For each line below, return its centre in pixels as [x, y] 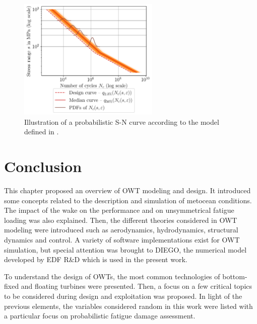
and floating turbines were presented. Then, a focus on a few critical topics [137, 286]
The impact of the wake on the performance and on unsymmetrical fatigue [119, 210]
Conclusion [43, 166]
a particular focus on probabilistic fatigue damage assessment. [100, 316]
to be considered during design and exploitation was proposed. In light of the [123, 296]
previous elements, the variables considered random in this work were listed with [128, 306]
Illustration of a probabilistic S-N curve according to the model [122, 121]
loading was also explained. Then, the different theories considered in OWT [121, 220]
